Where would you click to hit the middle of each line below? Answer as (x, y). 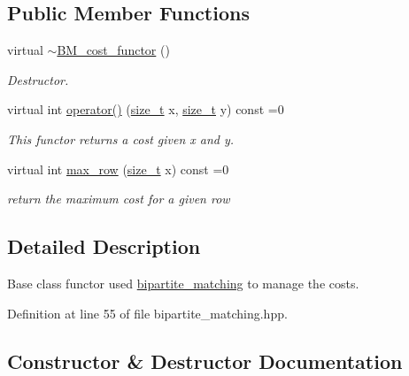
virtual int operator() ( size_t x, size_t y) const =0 (146, 109)
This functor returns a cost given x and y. (121, 138)
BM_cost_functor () (113, 50)
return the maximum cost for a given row (119, 199)
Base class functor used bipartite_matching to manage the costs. (183, 283)
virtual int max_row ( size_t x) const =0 (118, 169)
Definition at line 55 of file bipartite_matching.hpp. (147, 313)
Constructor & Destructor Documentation (205, 361)
